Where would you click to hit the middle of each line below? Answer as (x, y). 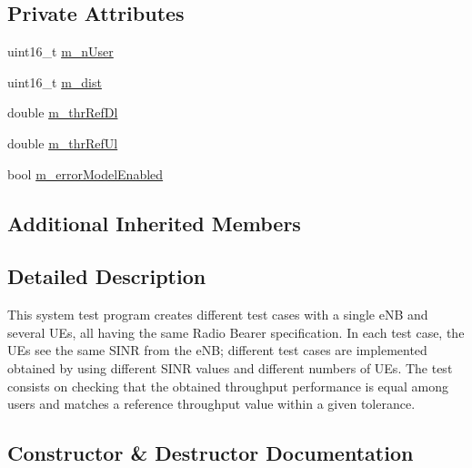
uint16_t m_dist (55, 81)
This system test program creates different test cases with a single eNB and (218, 315)
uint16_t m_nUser (60, 51)
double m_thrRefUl (63, 142)
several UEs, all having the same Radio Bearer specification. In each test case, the (236, 332)
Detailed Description (107, 276)
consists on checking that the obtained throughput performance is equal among (228, 386)
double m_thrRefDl (63, 112)
